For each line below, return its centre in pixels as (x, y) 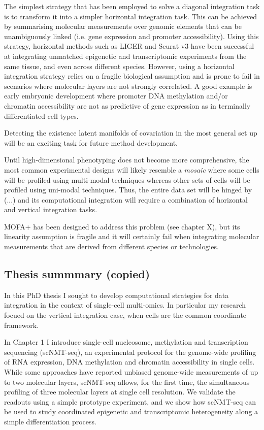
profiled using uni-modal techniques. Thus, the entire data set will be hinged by (128, 190)
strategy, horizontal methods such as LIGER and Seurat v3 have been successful (129, 46)
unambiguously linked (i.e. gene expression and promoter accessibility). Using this (131, 36)
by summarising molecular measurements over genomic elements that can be (123, 26)
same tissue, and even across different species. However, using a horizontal (119, 66)
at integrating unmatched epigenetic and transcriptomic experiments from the (125, 56)
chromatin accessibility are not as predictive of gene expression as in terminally (127, 105)
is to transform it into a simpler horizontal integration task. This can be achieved (130, 16)
